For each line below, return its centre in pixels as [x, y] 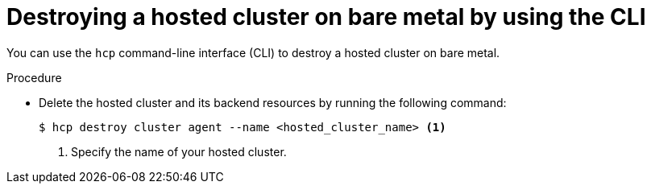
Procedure [34, 77]
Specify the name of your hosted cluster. [179, 151]
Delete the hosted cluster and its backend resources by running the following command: [273, 102]
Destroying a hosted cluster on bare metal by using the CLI [326, 17]
